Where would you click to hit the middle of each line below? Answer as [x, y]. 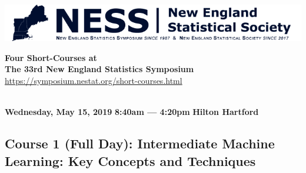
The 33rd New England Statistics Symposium [99, 69]
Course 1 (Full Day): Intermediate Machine [140, 143]
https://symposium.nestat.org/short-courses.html [94, 81]
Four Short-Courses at [51, 57]
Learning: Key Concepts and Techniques [130, 160]
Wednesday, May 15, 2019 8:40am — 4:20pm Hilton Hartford [132, 112]
